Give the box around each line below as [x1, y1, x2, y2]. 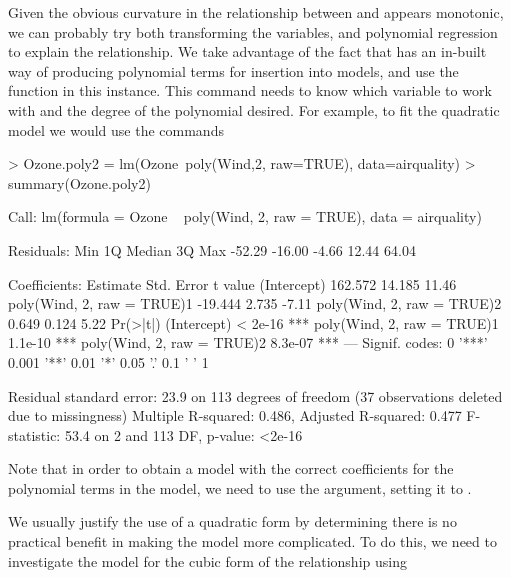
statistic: [8, 424, 61, 445]
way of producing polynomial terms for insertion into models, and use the [8, 60, 459, 81]
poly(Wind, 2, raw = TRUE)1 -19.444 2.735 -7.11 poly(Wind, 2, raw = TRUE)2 [8, 293, 502, 314]
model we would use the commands [8, 119, 224, 140]
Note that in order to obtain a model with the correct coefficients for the [8, 458, 454, 479]
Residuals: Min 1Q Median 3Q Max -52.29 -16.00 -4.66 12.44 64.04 [8, 239, 416, 260]
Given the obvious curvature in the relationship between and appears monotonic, [8, 2, 504, 22]
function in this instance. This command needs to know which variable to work [8, 80, 492, 101]
